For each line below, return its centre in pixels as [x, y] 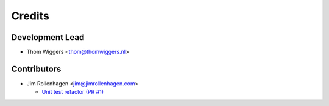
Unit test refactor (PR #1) [73, 92]
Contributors [36, 69]
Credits [30, 16]
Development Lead [48, 37]
